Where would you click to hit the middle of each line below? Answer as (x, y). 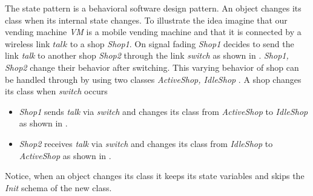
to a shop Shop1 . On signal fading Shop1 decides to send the (182, 43)
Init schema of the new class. (58, 187)
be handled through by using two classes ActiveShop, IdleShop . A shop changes (153, 79)
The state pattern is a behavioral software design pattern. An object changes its (153, 8)
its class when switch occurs (56, 91)
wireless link (28, 43)
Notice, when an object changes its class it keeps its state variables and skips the (155, 176)
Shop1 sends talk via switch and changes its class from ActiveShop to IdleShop (163, 111)
